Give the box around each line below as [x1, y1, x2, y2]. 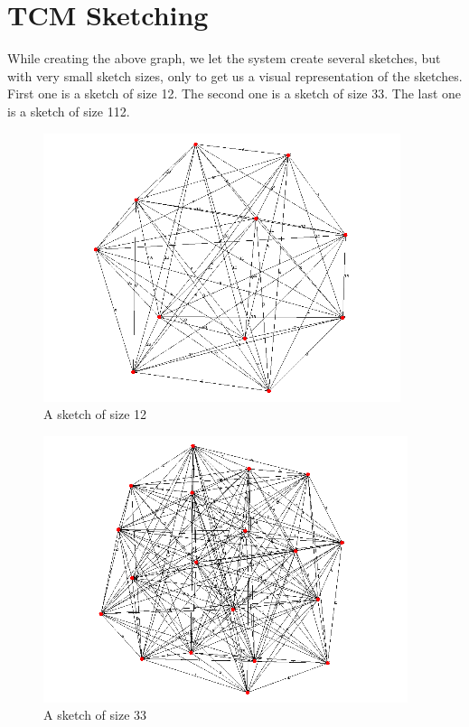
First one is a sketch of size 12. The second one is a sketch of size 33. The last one [7, 84, 462, 103]
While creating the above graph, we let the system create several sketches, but [7, 49, 441, 68]
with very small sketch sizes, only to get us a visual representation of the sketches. [7, 66, 463, 85]
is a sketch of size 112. [7, 101, 130, 120]
